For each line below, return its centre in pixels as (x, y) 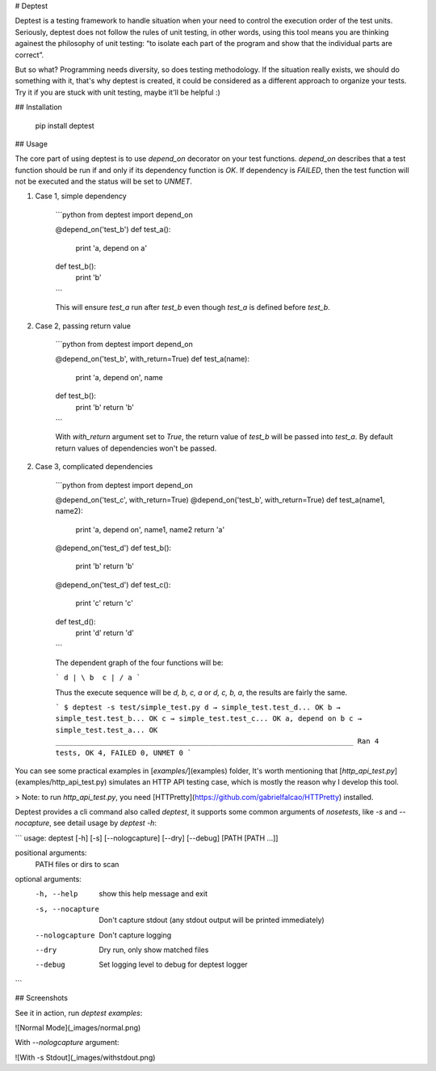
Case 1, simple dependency (81, 196)
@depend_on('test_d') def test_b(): (113, 548)
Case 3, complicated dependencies (94, 467)
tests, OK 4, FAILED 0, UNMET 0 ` (124, 753)
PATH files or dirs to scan (77, 864)
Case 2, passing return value (83, 326)
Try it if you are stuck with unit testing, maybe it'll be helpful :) (118, 92)
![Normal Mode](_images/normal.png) (78, 1027)
